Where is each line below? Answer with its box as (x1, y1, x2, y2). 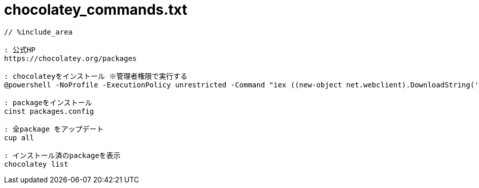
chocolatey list (4, 160, 69, 168)
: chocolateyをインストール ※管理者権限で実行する (4, 72, 188, 80)
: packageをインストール (4, 98, 92, 107)
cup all (4, 133, 35, 142)
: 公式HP (4, 45, 36, 54)
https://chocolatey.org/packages (4, 54, 137, 62)
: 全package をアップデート (4, 124, 104, 133)
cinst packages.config (4, 107, 94, 115)
